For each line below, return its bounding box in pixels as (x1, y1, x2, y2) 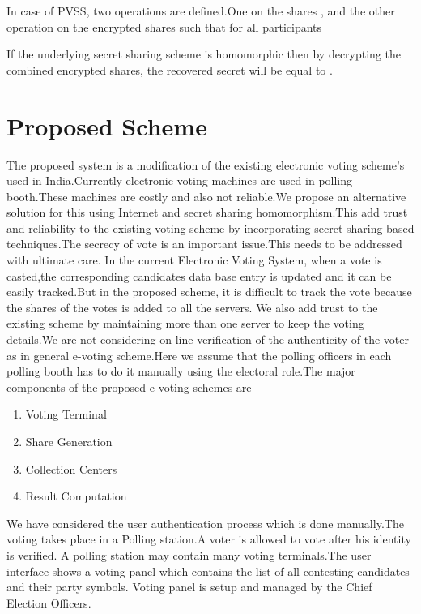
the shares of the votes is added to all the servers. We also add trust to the (6, 298, 378, 316)
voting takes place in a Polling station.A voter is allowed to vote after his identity (6, 530, 411, 547)
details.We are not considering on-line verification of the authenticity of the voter (6, 331, 409, 348)
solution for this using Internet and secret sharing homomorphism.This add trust (6, 204, 408, 221)
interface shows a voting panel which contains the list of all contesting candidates (6, 562, 410, 579)
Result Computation (25, 487, 127, 505)
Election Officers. (6, 594, 91, 611)
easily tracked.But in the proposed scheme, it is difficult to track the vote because (6, 283, 412, 300)
